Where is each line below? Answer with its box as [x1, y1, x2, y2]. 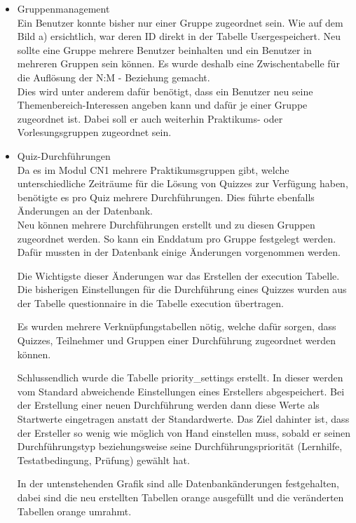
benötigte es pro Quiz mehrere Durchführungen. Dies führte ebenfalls [17, 189, 315, 204]
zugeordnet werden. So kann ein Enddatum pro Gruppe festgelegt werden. [17, 231, 336, 245]
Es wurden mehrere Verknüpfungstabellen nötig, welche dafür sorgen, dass [17, 319, 336, 334]
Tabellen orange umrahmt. [17, 503, 132, 518]
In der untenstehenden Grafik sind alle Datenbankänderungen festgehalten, [17, 476, 339, 491]
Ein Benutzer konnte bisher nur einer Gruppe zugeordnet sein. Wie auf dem [17, 15, 343, 29]
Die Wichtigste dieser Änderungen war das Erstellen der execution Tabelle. [17, 268, 340, 283]
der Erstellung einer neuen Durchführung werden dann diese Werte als [17, 398, 320, 412]
